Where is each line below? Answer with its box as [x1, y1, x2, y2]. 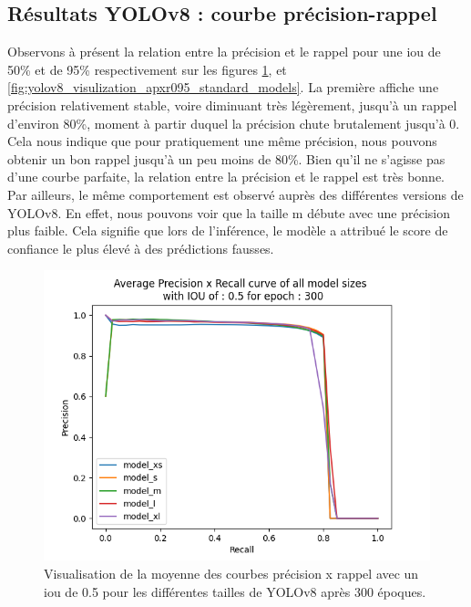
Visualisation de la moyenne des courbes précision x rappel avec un [44, 563, 419, 582]
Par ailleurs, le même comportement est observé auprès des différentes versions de [7, 184, 464, 204]
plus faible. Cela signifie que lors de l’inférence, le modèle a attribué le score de [7, 221, 448, 240]
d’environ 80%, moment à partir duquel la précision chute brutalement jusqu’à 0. [7, 113, 460, 132]
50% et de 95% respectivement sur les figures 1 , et [7, 59, 287, 78]
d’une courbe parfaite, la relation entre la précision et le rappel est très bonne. [7, 167, 445, 186]
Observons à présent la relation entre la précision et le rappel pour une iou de [7, 42, 441, 61]
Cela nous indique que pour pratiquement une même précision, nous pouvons [7, 131, 437, 151]
